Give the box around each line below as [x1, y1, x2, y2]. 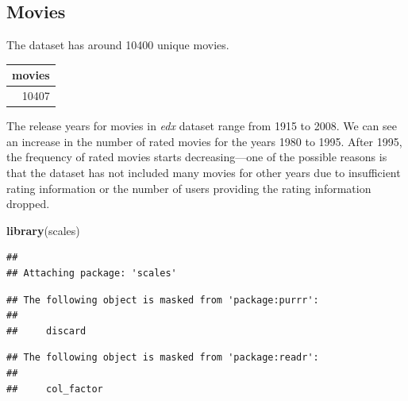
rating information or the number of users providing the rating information [6, 179, 371, 196]
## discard [6, 325, 87, 337]
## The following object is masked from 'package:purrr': [6, 294, 319, 306]
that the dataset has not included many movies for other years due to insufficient [6, 164, 401, 181]
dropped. [6, 195, 50, 212]
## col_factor [6, 383, 103, 395]
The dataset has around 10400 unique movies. [6, 37, 229, 53]
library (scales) [6, 222, 80, 238]
